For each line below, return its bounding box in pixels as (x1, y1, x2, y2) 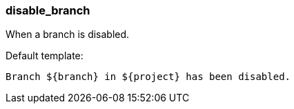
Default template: (6, 50, 84, 62)
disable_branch (6, 3, 90, 17)
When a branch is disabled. (6, 28, 130, 41)
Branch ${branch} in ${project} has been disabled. (6, 71, 291, 83)
